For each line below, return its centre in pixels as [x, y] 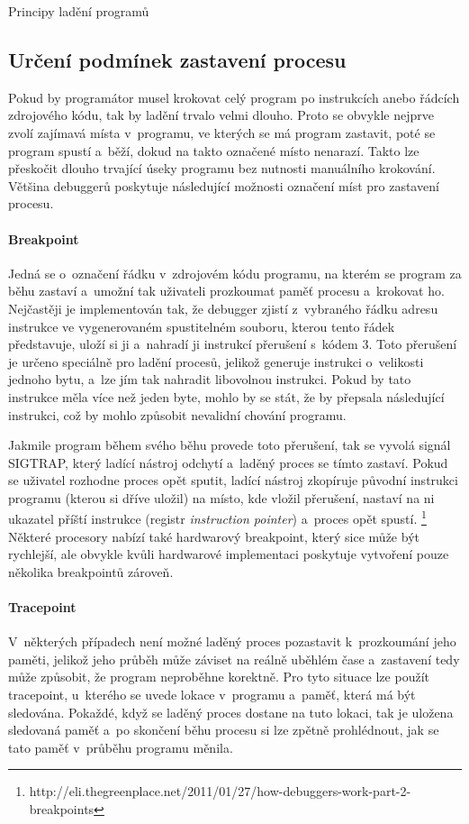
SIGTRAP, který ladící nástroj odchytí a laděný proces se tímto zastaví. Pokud [228, 462]
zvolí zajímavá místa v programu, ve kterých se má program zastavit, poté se [222, 132]
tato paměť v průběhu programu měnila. [121, 747]
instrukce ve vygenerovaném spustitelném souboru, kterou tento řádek [202, 326]
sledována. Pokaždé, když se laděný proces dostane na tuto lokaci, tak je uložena [231, 712]
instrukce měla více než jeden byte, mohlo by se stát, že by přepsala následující [226, 396]
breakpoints [62, 809]
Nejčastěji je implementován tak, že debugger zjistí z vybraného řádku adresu [223, 308]
